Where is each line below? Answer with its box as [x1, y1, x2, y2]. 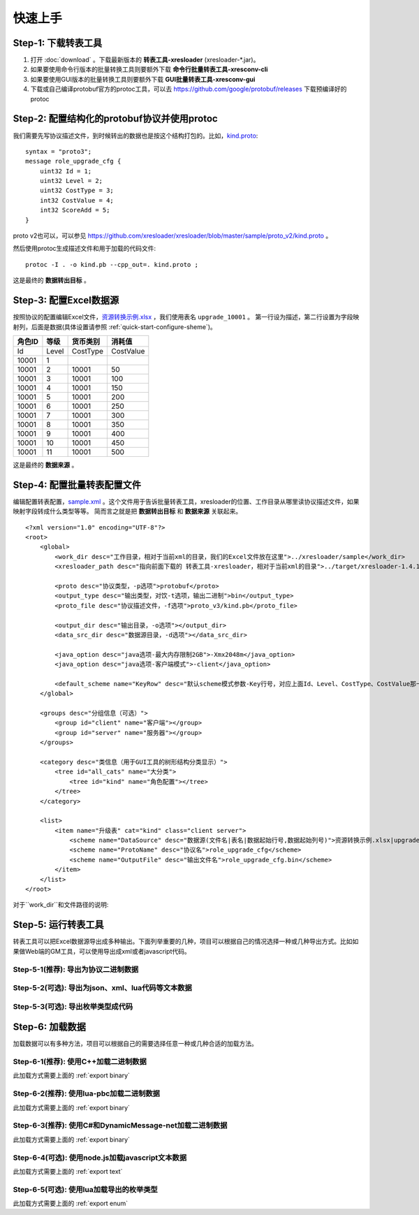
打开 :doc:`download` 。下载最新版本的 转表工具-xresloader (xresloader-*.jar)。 [30, 56, 260, 64]
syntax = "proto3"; [25, 147, 92, 155]
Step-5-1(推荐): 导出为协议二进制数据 [13, 964, 139, 974]
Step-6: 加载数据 [13, 1021, 87, 1033]
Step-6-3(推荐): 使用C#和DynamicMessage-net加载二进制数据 [13, 1121, 228, 1130]
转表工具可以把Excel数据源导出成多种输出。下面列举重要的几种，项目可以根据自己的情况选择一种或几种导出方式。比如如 [13, 937, 359, 946]
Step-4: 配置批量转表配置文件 [13, 479, 141, 490]
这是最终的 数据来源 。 [13, 460, 78, 469]
